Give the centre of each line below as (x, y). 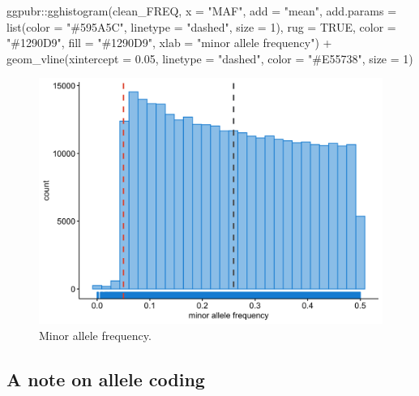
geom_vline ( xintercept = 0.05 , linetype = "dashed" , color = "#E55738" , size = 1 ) (210, 58)
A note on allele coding (106, 379)
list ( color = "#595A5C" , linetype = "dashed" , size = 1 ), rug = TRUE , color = (201, 26)
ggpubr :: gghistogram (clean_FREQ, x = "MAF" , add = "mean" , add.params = (202, 11)
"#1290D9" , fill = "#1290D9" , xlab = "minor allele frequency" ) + (169, 43)
